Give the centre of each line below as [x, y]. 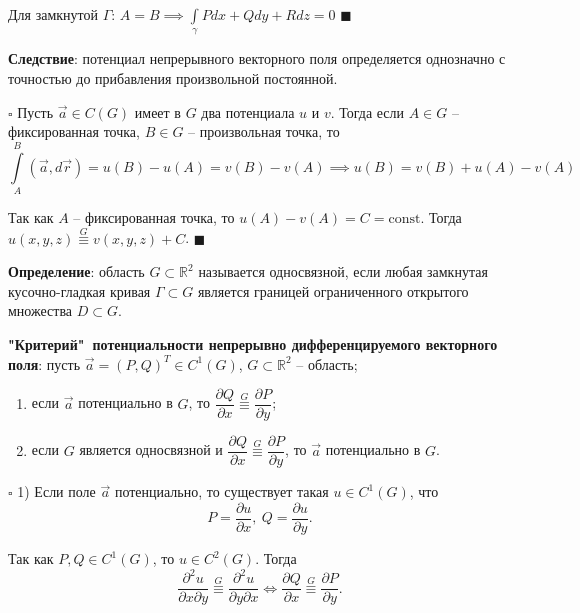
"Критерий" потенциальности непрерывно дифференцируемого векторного [253, 344]
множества [40, 310]
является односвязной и [151, 449]
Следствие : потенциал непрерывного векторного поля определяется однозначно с [257, 58]
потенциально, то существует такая [221, 491]
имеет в [157, 111]
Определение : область [76, 271]
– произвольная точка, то [264, 131]
